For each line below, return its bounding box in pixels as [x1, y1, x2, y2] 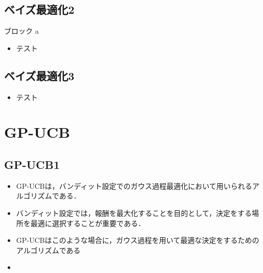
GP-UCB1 [4, 156, 60, 172]
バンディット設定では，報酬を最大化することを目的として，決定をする [16, 207, 252, 218]
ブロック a [4, 26, 39, 36]
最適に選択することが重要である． [30, 217, 145, 228]
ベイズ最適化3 [4, 67, 75, 83]
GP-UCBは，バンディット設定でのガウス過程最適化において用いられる [16, 180, 252, 191]
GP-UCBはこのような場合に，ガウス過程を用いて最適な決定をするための [16, 235, 259, 245]
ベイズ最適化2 [4, 2, 75, 17]
